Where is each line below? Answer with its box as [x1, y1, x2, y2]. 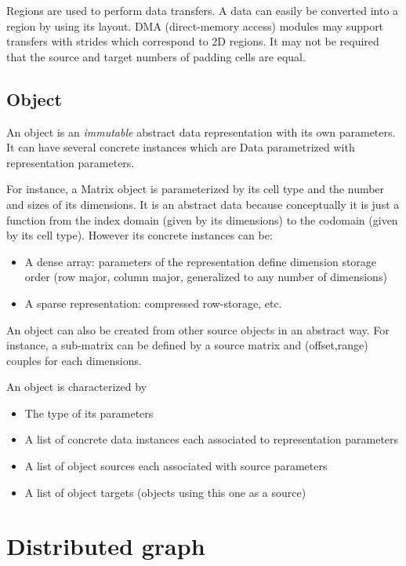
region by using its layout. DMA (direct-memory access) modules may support [6, 17, 384, 34]
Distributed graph [6, 530, 205, 562]
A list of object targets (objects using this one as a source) [24, 484, 306, 500]
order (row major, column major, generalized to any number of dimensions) [24, 268, 387, 285]
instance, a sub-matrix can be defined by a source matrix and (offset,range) [6, 337, 368, 353]
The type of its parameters [24, 404, 154, 421]
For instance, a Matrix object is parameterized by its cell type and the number [6, 181, 385, 197]
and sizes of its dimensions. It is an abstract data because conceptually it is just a [6, 195, 400, 212]
